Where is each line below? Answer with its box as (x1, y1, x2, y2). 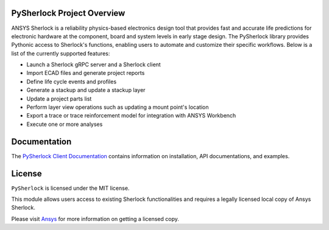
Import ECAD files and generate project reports (26, 69, 145, 77)
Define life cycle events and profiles (26, 78, 117, 85)
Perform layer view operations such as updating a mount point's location (26, 103, 209, 111)
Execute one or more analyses (26, 120, 103, 128)
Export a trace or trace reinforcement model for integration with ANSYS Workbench (26, 112, 236, 119)
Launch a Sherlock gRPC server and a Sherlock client (26, 61, 161, 68)
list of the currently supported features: (11, 49, 110, 57)
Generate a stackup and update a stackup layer (26, 86, 146, 94)
